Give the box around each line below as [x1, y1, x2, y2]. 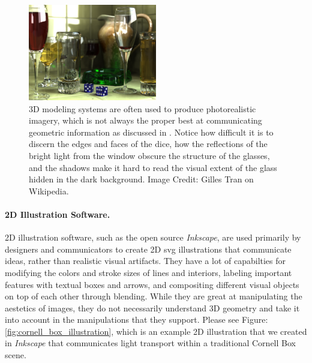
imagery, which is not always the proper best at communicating [29, 114, 262, 127]
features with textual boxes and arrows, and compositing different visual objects [5, 278, 299, 290]
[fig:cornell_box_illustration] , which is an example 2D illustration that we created [5, 325, 307, 337]
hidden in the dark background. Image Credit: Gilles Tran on [29, 173, 254, 185]
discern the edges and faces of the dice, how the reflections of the [29, 137, 268, 150]
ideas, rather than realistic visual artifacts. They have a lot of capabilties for [5, 254, 286, 267]
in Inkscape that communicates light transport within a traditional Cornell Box [5, 337, 296, 349]
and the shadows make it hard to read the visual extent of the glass [29, 161, 277, 173]
